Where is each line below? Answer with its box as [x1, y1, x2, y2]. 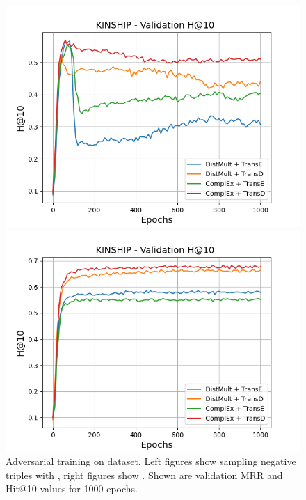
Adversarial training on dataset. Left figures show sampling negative [6, 454, 296, 469]
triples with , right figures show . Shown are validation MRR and [6, 467, 283, 482]
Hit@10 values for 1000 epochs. [6, 481, 138, 496]
